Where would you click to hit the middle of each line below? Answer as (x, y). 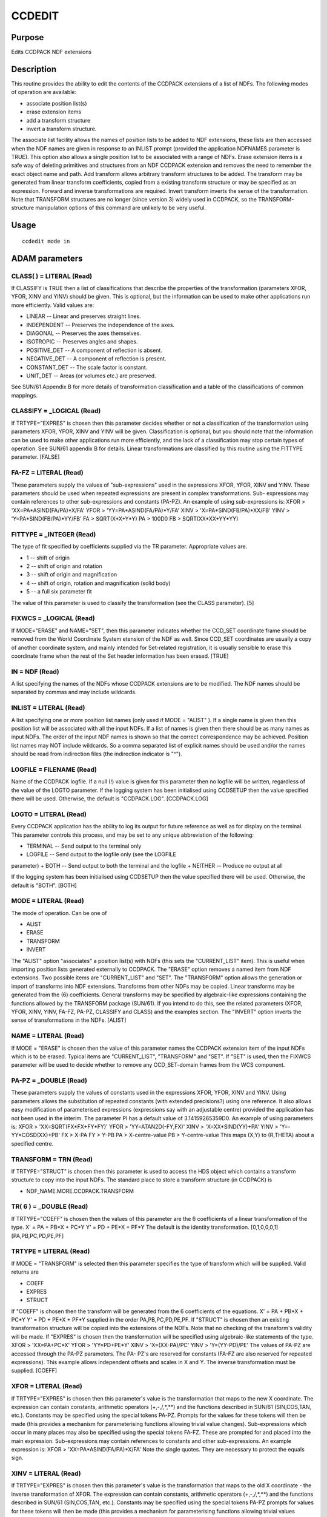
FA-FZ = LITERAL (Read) (48, 473)
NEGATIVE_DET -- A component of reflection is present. (96, 359)
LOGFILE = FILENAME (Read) (54, 769)
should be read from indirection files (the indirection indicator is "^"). (97, 754)
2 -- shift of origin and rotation (64, 566)
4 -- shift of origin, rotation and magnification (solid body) (98, 583)
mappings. (24, 395)
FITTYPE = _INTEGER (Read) (54, 534)
